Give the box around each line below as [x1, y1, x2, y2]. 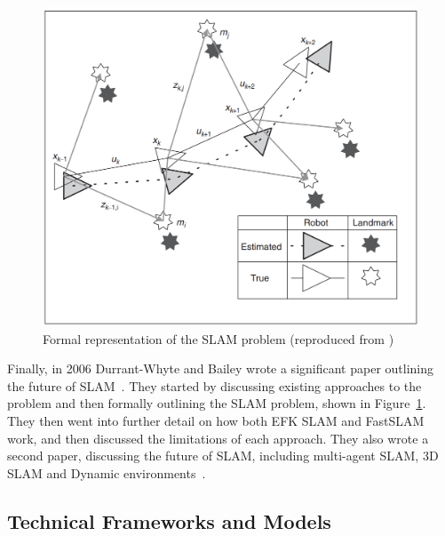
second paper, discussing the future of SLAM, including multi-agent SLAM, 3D [7, 446, 439, 465]
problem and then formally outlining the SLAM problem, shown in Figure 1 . [7, 394, 426, 412]
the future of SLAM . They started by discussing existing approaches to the [7, 376, 422, 395]
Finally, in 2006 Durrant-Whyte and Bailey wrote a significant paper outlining [7, 359, 434, 378]
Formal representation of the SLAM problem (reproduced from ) [43, 329, 394, 348]
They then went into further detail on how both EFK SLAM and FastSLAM [7, 411, 425, 429]
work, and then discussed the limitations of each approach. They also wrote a [7, 428, 429, 447]
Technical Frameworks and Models [7, 507, 331, 534]
